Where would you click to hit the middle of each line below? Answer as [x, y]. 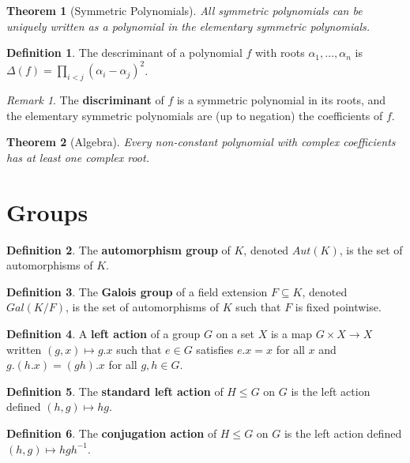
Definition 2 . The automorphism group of [118, 249]
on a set [235, 333]
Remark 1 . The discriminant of [85, 100]
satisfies [215, 349]
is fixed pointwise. [338, 307]
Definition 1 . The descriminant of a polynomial [124, 53]
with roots [280, 53]
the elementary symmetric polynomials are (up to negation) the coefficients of [195, 115]
